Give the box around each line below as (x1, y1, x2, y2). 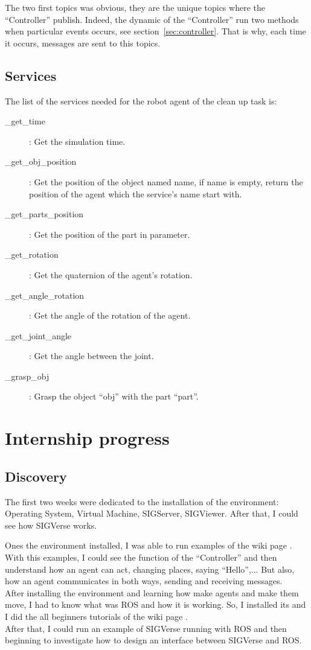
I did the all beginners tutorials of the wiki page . (5, 610, 188, 622)
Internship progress (5, 425, 170, 450)
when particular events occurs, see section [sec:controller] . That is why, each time (5, 25, 306, 37)
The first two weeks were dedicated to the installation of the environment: (5, 495, 279, 508)
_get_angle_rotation (5, 288, 85, 301)
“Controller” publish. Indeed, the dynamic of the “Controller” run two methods (5, 13, 299, 25)
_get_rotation (5, 248, 59, 261)
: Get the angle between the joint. (29, 349, 154, 362)
